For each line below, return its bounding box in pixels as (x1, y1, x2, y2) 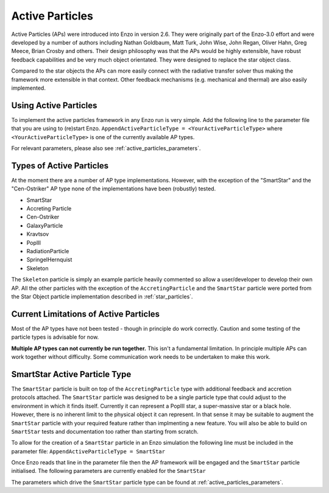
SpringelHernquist (26, 256, 73, 264)
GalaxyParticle (26, 221, 63, 229)
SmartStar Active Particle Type (11, 369, 132, 380)
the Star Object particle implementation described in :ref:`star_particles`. (11, 293, 193, 300)
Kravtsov (26, 231, 49, 238)
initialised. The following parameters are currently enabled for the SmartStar (11, 467, 207, 475)
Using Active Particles (11, 100, 97, 110)
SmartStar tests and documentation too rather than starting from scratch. (11, 428, 199, 435)
